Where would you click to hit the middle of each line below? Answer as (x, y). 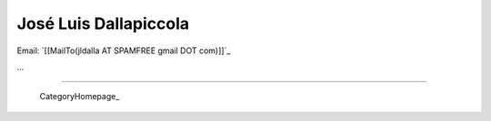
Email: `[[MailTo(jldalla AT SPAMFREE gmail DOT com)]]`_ (124, 51)
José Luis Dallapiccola (103, 23)
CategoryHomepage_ (80, 97)
